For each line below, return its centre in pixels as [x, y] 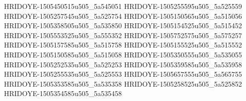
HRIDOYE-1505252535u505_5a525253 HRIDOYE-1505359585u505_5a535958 [123, 64]
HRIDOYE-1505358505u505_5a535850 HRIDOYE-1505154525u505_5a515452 [123, 25]
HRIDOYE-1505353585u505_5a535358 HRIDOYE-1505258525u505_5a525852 [123, 83]
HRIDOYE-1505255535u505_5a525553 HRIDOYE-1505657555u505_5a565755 [123, 74]
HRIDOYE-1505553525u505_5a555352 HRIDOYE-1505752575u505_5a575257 [123, 35]
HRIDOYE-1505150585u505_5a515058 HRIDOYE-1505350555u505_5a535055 [123, 54]
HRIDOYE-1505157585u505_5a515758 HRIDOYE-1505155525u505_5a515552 [123, 45]
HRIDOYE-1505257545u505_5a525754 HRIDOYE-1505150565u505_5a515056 [123, 16]
